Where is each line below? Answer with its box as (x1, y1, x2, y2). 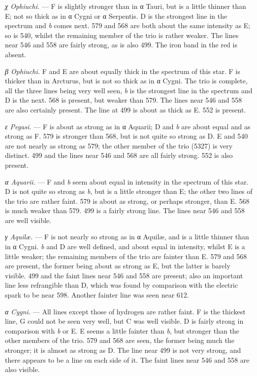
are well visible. (5, 215, 52, 225)
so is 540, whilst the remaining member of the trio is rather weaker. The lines (5, 30, 239, 40)
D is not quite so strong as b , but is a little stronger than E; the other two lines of (5, 186, 253, 196)
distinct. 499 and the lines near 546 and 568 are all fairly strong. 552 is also (5, 150, 233, 160)
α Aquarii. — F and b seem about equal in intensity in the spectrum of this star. (5, 176, 249, 187)
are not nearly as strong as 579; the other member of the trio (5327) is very (5, 140, 233, 150)
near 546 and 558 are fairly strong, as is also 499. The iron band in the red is (5, 39, 237, 50)
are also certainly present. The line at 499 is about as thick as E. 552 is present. (5, 104, 246, 114)
